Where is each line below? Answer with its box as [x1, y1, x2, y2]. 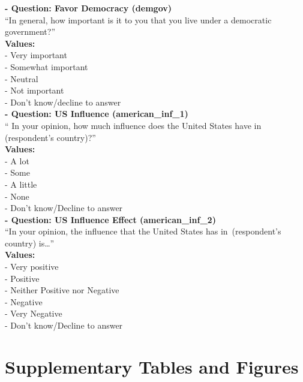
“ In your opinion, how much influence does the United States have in [5, 119, 262, 131]
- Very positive [5, 260, 59, 273]
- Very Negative [5, 307, 62, 320]
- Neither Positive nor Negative [5, 284, 119, 296]
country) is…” [5, 236, 55, 249]
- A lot [5, 154, 29, 167]
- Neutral [5, 72, 38, 85]
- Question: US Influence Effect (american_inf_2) [5, 213, 216, 225]
